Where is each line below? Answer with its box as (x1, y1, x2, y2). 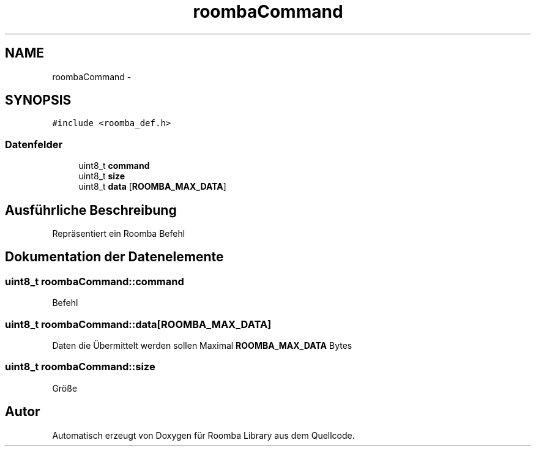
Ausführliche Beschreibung (5, 202, 177, 218)
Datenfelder (5, 138, 63, 151)
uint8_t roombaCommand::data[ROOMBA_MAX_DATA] (5, 318, 272, 330)
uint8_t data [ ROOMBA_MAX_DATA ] (78, 181, 226, 192)
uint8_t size (78, 171, 125, 182)
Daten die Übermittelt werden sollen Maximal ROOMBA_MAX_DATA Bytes (52, 340, 352, 351)
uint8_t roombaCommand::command (5, 275, 184, 288)
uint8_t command (78, 160, 150, 171)
